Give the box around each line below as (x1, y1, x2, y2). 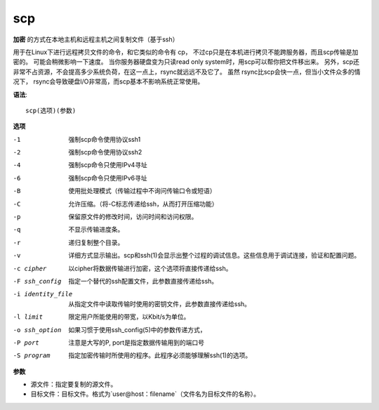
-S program (13, 352, 51, 359)
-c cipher (13, 264, 47, 272)
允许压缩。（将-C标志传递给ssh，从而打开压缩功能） (68, 199, 218, 208)
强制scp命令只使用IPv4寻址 (68, 161, 147, 169)
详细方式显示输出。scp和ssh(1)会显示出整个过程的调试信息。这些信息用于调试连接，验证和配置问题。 (68, 251, 361, 260)
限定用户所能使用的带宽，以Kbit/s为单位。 (68, 312, 190, 321)
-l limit (13, 313, 44, 321)
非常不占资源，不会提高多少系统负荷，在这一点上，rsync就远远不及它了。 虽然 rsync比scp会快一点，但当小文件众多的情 (13, 67, 361, 76)
